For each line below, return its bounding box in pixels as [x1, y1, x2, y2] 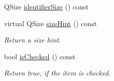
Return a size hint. [4, 35, 61, 45]
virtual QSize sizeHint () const [4, 18, 97, 28]
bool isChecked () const [4, 51, 76, 61]
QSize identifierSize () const [4, 1, 89, 11]
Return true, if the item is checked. [4, 68, 111, 78]
